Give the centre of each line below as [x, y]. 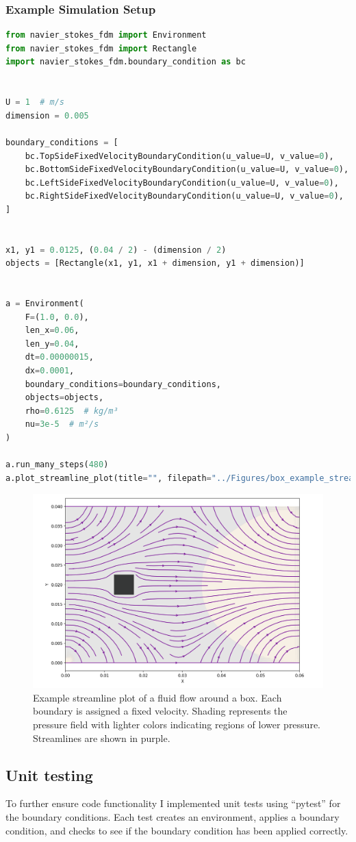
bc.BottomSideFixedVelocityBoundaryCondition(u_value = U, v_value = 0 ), [187, 170]
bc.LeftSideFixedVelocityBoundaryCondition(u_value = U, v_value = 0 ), [182, 183]
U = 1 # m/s [35, 102]
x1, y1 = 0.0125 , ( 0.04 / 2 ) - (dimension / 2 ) [116, 250]
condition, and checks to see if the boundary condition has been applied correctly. [177, 830]
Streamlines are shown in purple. [102, 738]
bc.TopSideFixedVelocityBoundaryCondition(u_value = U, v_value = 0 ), [179, 156]
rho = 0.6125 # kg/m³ [72, 411]
